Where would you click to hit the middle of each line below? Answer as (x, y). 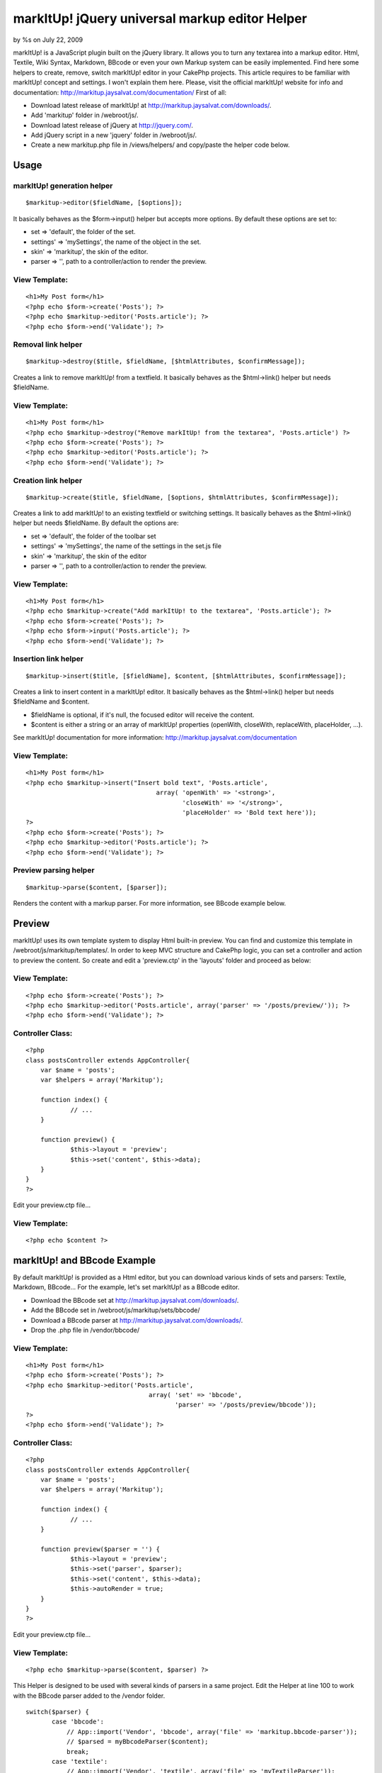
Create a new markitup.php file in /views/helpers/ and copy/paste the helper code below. (160, 145)
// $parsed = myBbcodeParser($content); (137, 1742)
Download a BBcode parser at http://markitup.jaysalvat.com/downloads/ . (137, 1320)
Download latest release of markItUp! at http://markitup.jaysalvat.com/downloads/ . (151, 105)
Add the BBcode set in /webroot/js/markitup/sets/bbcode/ (115, 1310)
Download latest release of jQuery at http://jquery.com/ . (112, 125)
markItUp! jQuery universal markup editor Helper (160, 18)
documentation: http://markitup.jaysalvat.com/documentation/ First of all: (120, 92)
